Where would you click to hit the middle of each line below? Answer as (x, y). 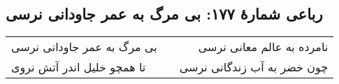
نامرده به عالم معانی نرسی (263, 47)
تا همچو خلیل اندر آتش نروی (79, 67)
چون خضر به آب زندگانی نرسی (254, 67)
